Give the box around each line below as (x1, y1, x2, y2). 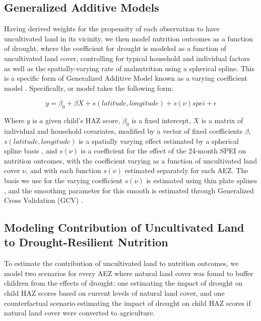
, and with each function (26, 165, 101, 176)
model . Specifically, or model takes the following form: (4, 82, 174, 93)
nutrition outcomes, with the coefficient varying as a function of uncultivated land (4, 155, 257, 166)
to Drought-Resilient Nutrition (4, 234, 168, 250)
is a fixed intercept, (132, 115, 191, 126)
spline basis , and (4, 145, 57, 156)
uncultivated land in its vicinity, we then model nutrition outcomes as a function (4, 33, 253, 43)
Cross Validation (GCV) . (4, 195, 84, 205)
